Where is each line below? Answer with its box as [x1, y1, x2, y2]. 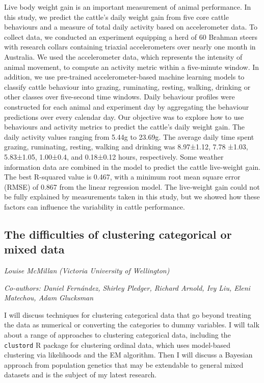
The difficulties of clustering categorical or [4, 226, 232, 242]
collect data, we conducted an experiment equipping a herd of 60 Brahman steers [4, 31, 258, 42]
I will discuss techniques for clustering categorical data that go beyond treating [4, 309, 251, 320]
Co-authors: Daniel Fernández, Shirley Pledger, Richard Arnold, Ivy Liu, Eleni [4, 282, 250, 293]
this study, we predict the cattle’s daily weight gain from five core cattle [4, 11, 229, 22]
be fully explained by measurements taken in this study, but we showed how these [4, 191, 260, 202]
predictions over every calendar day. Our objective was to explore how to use [4, 111, 244, 122]
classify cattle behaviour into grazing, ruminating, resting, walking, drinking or [4, 81, 251, 92]
